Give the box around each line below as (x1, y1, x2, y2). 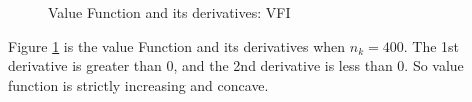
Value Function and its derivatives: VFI (48, 2, 291, 22)
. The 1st (403, 35, 460, 56)
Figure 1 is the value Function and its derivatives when (8, 35, 346, 56)
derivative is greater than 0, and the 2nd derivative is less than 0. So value (8, 55, 464, 76)
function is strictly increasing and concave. (8, 74, 269, 95)
